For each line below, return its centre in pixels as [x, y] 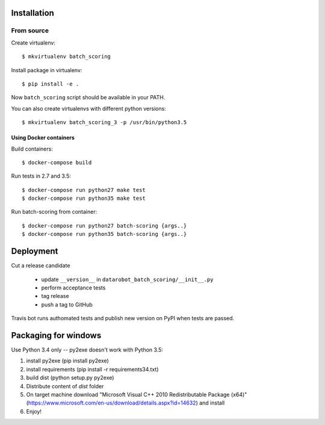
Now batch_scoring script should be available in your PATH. [88, 98]
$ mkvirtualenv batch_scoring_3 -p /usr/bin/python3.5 [104, 123]
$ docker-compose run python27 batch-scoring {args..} [104, 225]
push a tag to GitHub [67, 305]
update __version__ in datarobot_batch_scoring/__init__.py [127, 279]
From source [30, 31]
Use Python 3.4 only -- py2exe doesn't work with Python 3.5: [87, 350]
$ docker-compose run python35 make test [84, 198]
